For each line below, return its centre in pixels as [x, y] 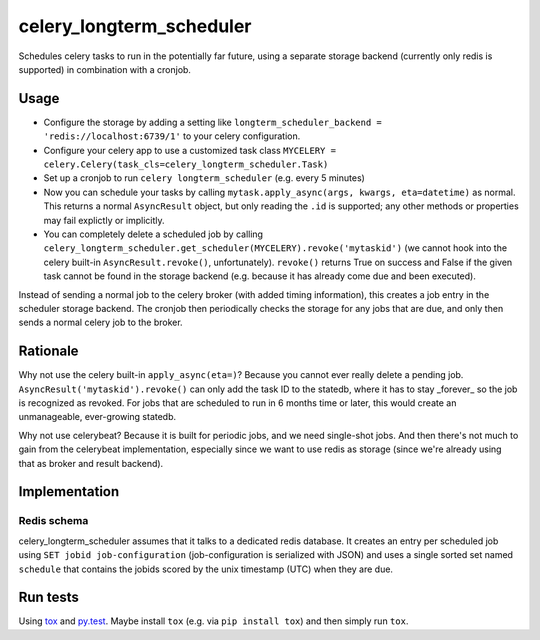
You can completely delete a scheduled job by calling [153, 234]
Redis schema [53, 521]
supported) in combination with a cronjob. [105, 69]
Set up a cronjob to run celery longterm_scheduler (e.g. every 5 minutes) [204, 178]
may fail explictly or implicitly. [104, 220]
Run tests [48, 597]
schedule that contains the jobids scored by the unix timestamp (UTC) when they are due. [206, 569]
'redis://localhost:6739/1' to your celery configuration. [172, 136]
